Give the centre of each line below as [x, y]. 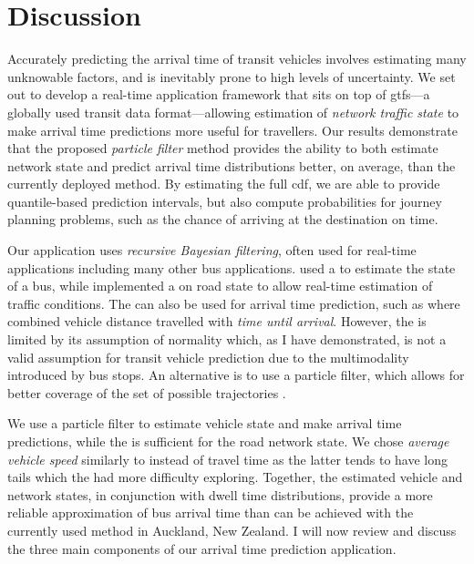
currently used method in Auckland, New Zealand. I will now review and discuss [232, 530]
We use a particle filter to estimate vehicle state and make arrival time [205, 423]
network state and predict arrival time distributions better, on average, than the [232, 165]
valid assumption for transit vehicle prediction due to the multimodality [208, 357]
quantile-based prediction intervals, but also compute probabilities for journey [225, 201]
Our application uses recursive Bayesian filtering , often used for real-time [212, 250]
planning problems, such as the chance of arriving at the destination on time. [223, 219]
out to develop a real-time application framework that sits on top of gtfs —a [219, 94]
